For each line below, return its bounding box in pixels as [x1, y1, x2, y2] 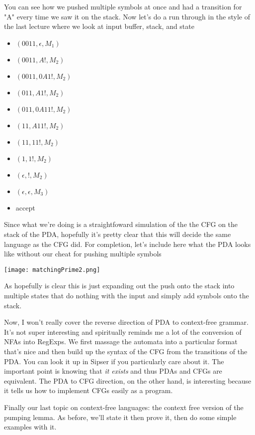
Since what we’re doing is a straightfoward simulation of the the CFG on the [4, 219, 238, 229]
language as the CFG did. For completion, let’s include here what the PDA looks [4, 238, 251, 249]
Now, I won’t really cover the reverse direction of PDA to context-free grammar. [4, 317, 249, 327]
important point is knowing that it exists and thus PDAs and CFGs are [4, 366, 222, 376]
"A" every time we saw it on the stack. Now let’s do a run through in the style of [4, 11, 250, 21]
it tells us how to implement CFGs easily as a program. [4, 385, 173, 396]
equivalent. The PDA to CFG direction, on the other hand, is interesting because [4, 375, 252, 386]
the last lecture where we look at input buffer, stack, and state [4, 21, 194, 31]
